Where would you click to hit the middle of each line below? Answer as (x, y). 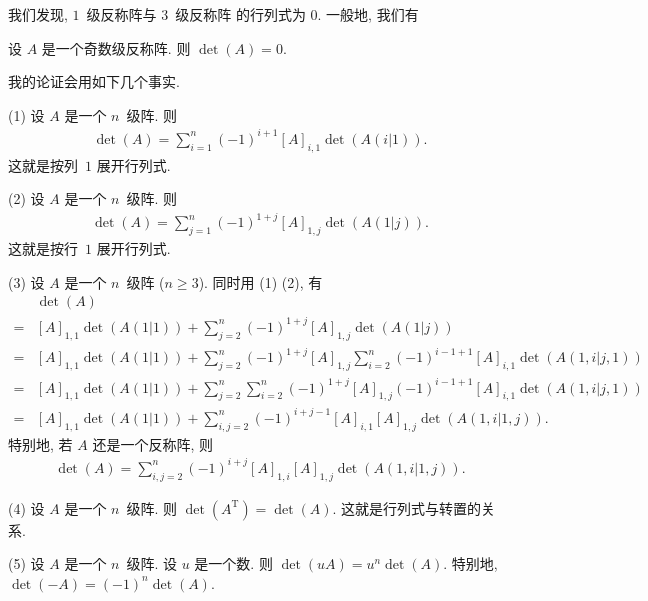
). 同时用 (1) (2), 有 (260, 281)
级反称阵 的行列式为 (240, 14)
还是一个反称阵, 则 (152, 443)
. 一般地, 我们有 (368, 14)
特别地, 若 (40, 443)
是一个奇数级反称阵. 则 (116, 47)
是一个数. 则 (233, 563)
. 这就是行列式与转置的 (407, 507)
